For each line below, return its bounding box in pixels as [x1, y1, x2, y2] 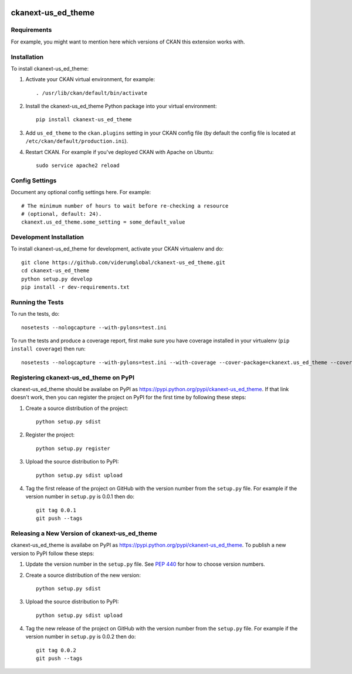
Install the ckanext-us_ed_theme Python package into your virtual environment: [25, 103, 217, 110]
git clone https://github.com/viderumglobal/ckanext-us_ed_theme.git [21, 259, 226, 266]
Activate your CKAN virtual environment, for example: [25, 76, 155, 83]
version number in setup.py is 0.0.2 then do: [25, 633, 136, 640]
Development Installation [11, 233, 84, 241]
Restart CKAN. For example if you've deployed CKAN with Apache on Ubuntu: [25, 148, 214, 155]
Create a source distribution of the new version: [25, 571, 141, 579]
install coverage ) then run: [11, 345, 86, 352]
